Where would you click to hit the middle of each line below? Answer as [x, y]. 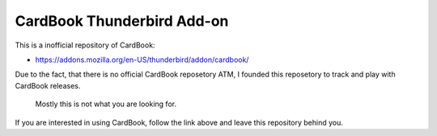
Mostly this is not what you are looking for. [106, 104]
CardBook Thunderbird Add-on [122, 21]
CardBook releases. [48, 85]
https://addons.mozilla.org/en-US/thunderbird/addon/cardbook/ [142, 60]
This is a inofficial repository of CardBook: [85, 45]
